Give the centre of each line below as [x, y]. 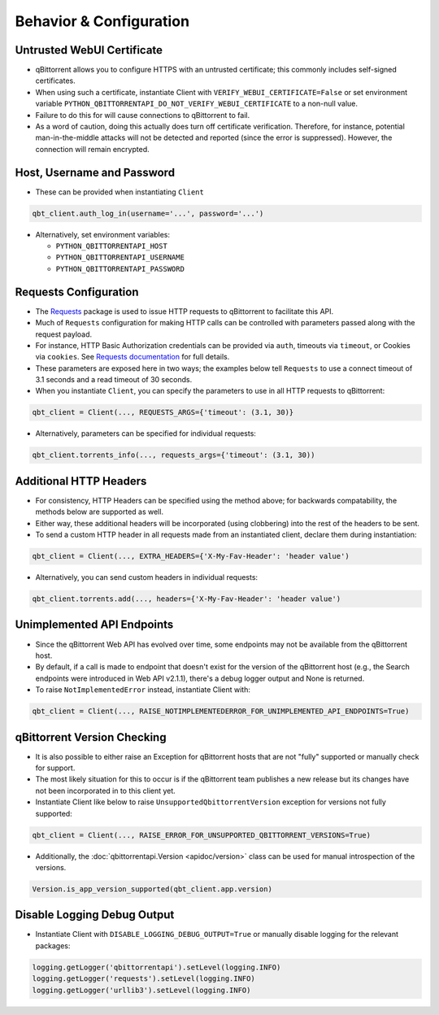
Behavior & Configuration [102, 21]
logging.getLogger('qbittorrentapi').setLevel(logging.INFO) [156, 967]
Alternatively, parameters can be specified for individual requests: [146, 433]
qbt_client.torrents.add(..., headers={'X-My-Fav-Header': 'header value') [187, 599]
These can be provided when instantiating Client [120, 192]
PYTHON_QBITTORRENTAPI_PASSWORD [120, 269]
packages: [53, 945]
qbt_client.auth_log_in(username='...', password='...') [148, 213]
